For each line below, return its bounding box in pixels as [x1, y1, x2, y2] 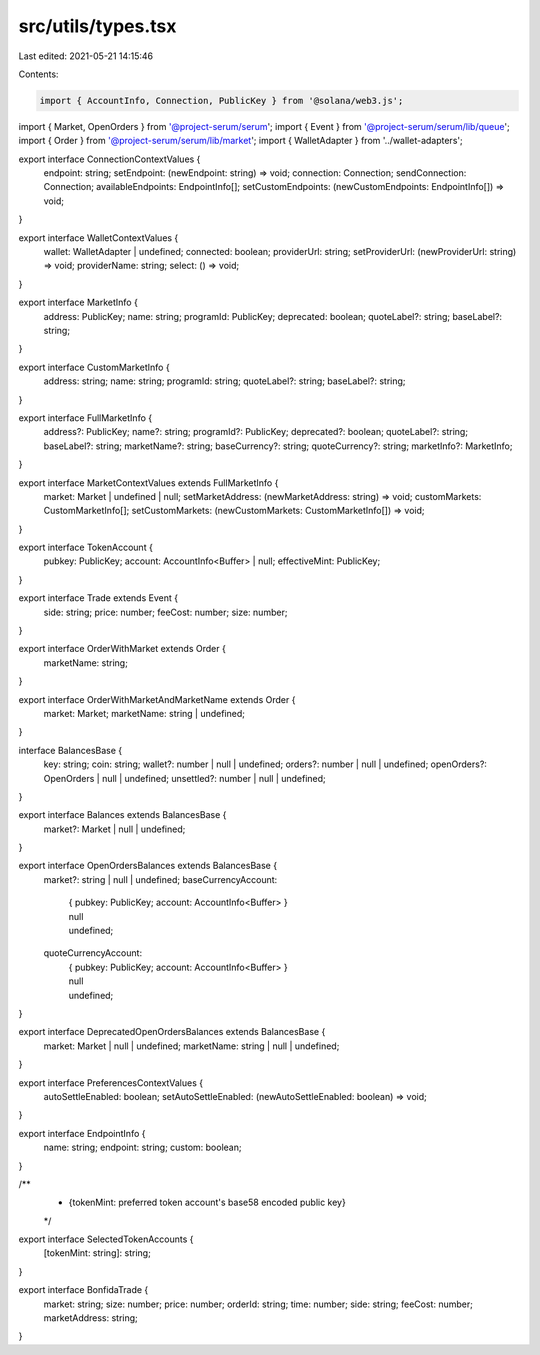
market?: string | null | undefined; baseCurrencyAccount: [43, 873, 278, 885]
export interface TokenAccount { [18, 541, 154, 554]
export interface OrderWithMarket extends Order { [18, 643, 227, 655]
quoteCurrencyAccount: [43, 947, 143, 959]
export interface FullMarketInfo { [18, 411, 153, 424]
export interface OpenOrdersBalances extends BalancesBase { [18, 860, 278, 872]
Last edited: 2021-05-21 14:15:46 [18, 50, 154, 62]
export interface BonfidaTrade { [18, 1284, 149, 1296]
